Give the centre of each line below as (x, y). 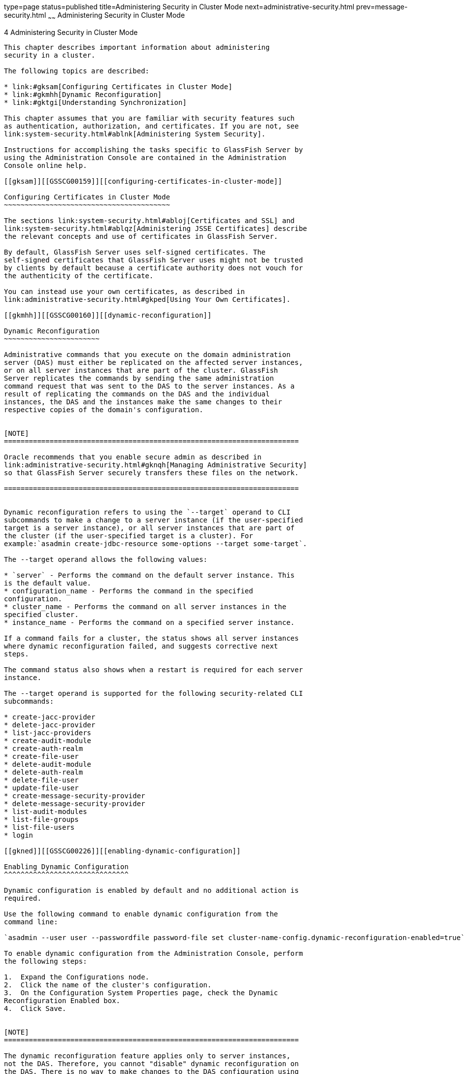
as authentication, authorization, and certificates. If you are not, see (151, 126)
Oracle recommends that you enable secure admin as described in (133, 457)
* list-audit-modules (46, 811)
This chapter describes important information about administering (137, 47)
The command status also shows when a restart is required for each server (153, 669)
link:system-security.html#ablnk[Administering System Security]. (135, 134)
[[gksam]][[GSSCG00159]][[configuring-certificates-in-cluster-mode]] (143, 181)
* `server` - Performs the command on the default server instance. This (149, 575)
